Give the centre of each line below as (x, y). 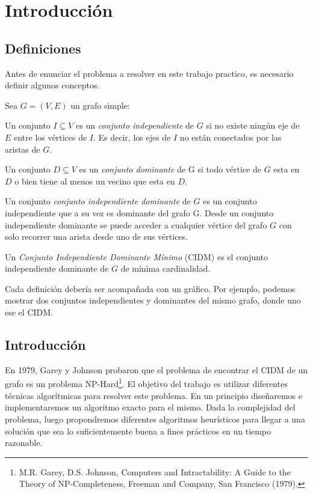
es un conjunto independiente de (135, 125)
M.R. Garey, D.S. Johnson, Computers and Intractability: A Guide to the (155, 471)
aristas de (23, 149)
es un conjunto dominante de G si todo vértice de (170, 169)
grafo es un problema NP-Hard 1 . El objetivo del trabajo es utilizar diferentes (146, 383)
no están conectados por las (231, 137)
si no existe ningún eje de (253, 125)
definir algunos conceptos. (52, 85)
